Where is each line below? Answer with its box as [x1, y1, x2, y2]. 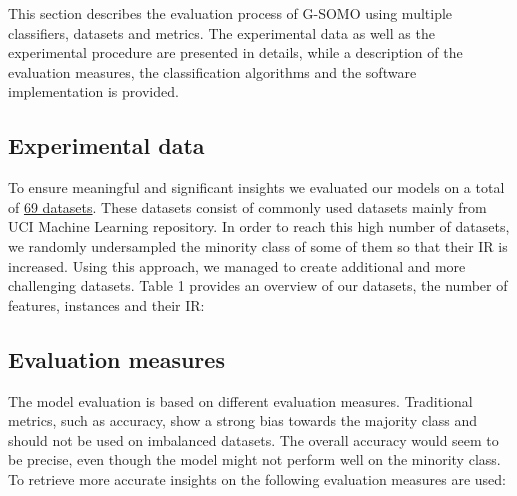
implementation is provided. [8, 81, 179, 102]
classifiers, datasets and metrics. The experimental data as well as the [8, 22, 435, 43]
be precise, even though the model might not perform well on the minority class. [8, 449, 501, 470]
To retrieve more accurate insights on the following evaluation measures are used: [8, 468, 506, 489]
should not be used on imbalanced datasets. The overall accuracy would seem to [8, 429, 499, 450]
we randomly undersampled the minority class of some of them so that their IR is [8, 235, 508, 256]
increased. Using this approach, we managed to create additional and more [8, 255, 466, 276]
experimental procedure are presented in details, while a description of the [8, 42, 463, 63]
